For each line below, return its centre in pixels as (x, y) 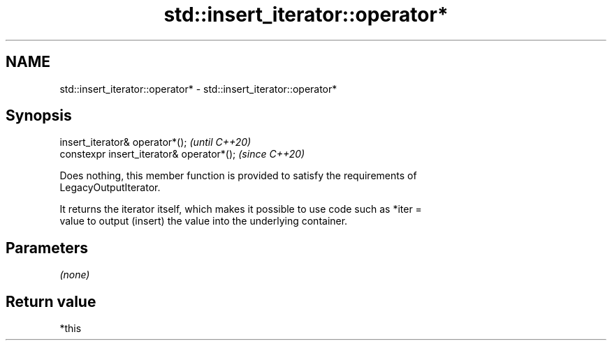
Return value (51, 301)
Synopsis (39, 116)
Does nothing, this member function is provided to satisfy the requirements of (238, 176)
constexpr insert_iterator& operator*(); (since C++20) (182, 154)
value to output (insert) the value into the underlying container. (204, 221)
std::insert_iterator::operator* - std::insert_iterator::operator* (198, 89)
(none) (75, 275)
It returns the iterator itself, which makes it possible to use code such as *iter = (241, 209)
